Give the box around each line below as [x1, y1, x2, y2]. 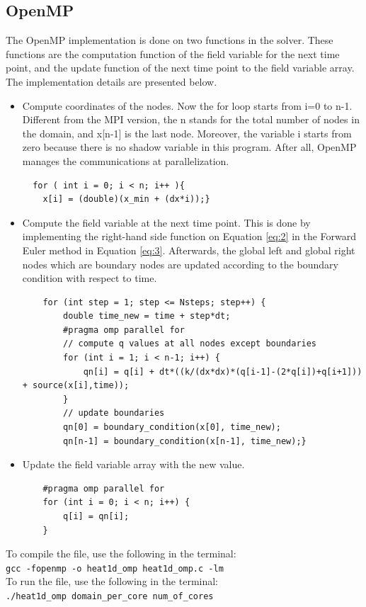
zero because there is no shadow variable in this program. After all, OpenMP [22, 140, 357, 154]
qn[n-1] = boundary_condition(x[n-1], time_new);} [63, 436, 307, 446]
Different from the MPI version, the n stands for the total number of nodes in [22, 112, 360, 127]
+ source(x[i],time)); [22, 380, 130, 391]
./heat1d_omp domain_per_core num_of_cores [6, 591, 214, 602]
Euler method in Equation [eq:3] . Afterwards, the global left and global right [22, 242, 355, 257]
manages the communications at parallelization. [22, 153, 229, 168]
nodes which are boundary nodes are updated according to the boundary [22, 256, 338, 271]
